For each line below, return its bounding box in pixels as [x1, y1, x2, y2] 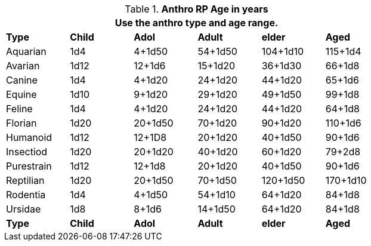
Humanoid [6, 131, 52, 143]
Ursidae [6, 203, 41, 215]
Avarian [6, 60, 40, 72]
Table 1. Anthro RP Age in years [125, 3, 268, 15]
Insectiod [6, 146, 48, 158]
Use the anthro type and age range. [115, 17, 279, 29]
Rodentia [6, 189, 46, 201]
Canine [6, 74, 38, 86]
